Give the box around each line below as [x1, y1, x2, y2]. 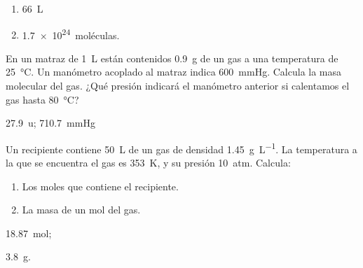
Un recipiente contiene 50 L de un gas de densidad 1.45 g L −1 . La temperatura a [6, 139, 357, 156]
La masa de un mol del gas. [22, 202, 141, 217]
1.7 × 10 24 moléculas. [22, 25, 120, 42]
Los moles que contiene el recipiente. [22, 178, 179, 193]
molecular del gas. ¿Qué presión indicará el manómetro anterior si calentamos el [6, 78, 350, 93]
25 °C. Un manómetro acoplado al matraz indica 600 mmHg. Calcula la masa [6, 64, 342, 79]
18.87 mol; [6, 225, 52, 240]
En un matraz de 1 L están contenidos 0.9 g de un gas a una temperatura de [6, 50, 338, 65]
